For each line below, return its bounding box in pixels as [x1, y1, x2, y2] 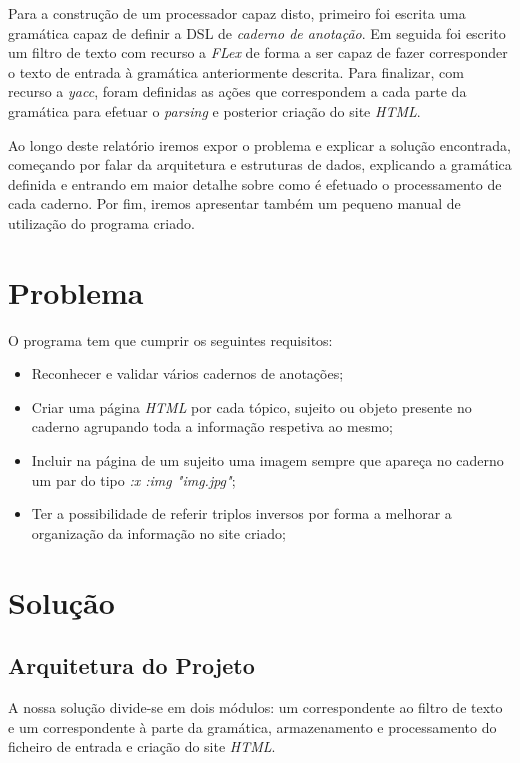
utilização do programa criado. [8, 212, 195, 233]
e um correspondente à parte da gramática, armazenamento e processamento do [8, 716, 497, 737]
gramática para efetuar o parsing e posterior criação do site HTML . [8, 100, 421, 121]
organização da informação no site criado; [31, 522, 286, 543]
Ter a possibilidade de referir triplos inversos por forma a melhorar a [31, 503, 452, 524]
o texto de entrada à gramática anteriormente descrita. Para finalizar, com [8, 61, 464, 82]
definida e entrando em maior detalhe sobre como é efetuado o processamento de [8, 173, 502, 194]
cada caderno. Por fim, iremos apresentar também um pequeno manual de [8, 193, 461, 214]
